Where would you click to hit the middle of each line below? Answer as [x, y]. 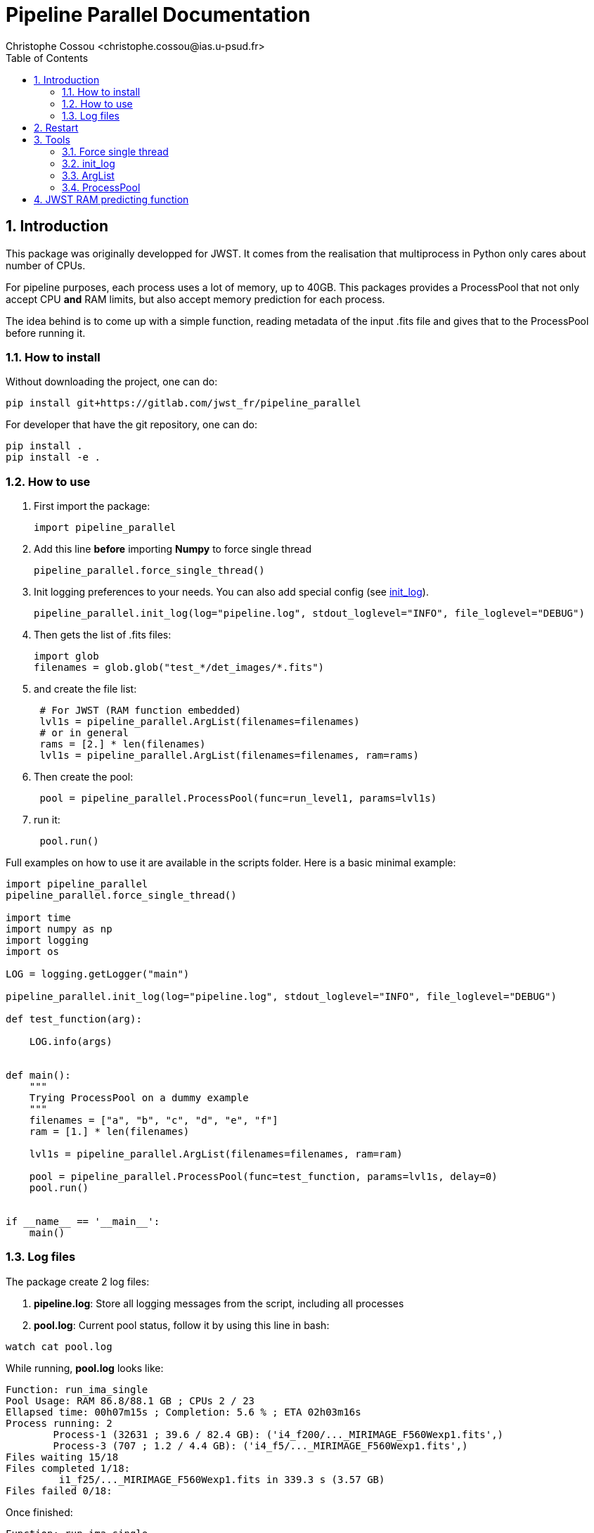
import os [32, 952]
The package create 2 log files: [78, 1281]
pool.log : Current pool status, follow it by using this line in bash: [182, 1325]
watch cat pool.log [59, 1346]
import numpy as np [59, 929]
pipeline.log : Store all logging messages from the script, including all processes [219, 1303]
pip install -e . [53, 457]
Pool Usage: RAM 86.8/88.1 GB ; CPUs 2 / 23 [130, 1400]
